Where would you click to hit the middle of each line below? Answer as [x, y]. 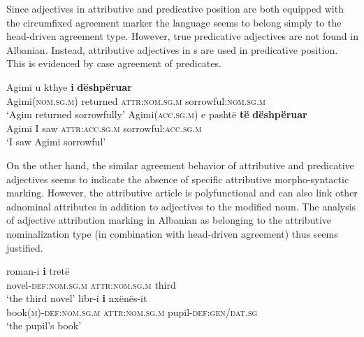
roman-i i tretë [38, 271]
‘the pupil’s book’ [44, 325]
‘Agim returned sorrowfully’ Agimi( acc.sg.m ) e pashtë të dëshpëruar [157, 114]
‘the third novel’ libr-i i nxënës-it [77, 298]
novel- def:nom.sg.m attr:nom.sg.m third [91, 284]
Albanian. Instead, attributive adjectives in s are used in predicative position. [172, 49]
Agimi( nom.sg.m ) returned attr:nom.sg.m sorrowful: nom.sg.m [136, 100]
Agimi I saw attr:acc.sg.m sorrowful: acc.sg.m [104, 128]
